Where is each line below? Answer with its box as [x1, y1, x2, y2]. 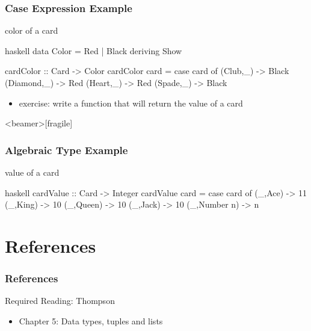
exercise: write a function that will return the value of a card [19, 96, 243, 109]
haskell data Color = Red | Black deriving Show [5, 44, 182, 57]
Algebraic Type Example [5, 142, 128, 157]
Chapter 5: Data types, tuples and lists [19, 314, 163, 327]
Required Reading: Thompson [5, 294, 115, 307]
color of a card [5, 24, 58, 37]
